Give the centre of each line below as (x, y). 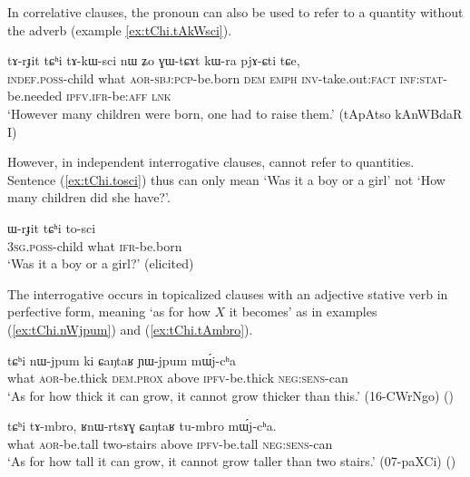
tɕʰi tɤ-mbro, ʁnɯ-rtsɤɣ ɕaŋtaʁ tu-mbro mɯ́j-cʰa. (142, 426)
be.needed (35, 96)
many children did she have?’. (89, 197)
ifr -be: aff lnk (132, 96)
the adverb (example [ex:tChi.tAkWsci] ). (120, 29)
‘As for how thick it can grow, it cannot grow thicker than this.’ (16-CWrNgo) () (230, 395)
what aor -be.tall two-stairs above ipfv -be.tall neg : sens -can (170, 443)
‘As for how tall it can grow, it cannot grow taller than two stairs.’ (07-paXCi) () (232, 461)
